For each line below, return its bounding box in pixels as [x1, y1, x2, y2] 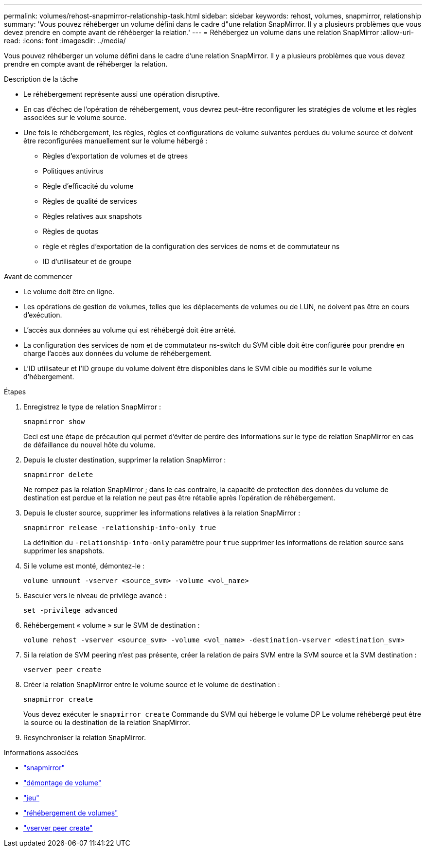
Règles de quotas [43, 227, 99, 235]
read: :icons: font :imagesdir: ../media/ [4, 36, 126, 45]
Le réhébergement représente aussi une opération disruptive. [23, 90, 220, 98]
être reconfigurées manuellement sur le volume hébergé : [23, 137, 208, 145]
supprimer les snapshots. [23, 547, 105, 555]
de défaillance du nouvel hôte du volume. [23, 441, 156, 449]
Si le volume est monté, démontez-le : [23, 562, 145, 570]
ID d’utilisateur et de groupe [43, 257, 132, 266]
